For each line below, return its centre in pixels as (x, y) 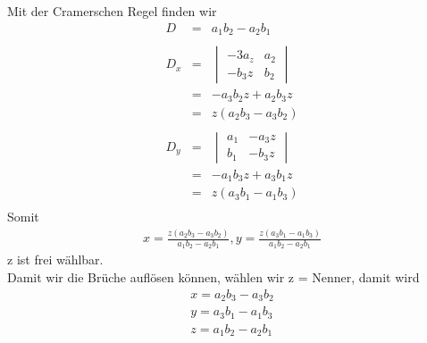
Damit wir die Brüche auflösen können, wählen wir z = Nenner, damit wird (213, 277)
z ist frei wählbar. (55, 259)
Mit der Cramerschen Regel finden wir (112, 11)
